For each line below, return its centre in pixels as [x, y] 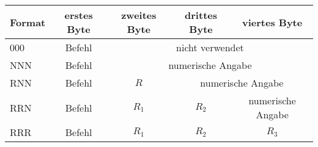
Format [28, 22]
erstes [79, 15]
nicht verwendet [210, 47]
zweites [139, 15]
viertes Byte [272, 22]
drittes [201, 15]
